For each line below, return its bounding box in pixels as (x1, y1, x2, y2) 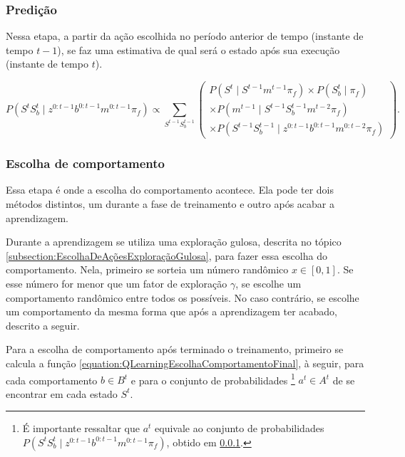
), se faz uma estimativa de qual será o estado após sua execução (57, 42, 340, 57)
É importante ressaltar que (22, 421, 140, 436)
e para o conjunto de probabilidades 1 (130, 370, 295, 387)
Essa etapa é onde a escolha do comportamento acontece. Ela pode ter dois (6, 182, 334, 197)
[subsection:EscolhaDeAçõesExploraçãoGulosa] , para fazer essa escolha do (6, 248, 327, 263)
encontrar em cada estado (6, 386, 118, 401)
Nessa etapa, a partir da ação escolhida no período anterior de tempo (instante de (6, 28, 364, 43)
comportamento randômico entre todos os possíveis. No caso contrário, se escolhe (6, 290, 359, 305)
